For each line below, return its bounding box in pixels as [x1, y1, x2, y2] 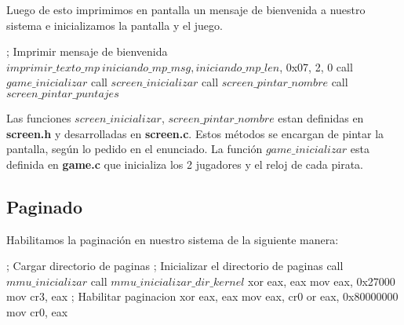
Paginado [6, 194, 82, 218]
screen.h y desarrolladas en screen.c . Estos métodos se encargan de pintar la [6, 125, 384, 141]
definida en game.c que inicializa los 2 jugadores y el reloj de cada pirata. [6, 155, 363, 172]
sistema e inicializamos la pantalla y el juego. [6, 16, 223, 33]
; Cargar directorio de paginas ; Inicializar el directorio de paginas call [6, 257, 344, 274]
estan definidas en [278, 109, 364, 126]
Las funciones [6, 109, 71, 126]
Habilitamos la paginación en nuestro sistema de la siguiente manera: [6, 231, 339, 247]
